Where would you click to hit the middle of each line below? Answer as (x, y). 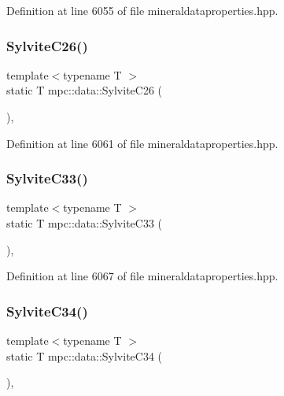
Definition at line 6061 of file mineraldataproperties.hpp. (142, 143)
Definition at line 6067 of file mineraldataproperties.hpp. (142, 276)
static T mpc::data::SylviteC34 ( (85, 355)
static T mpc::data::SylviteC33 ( (85, 223)
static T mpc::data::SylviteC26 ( (85, 90)
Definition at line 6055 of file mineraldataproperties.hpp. (142, 10)
